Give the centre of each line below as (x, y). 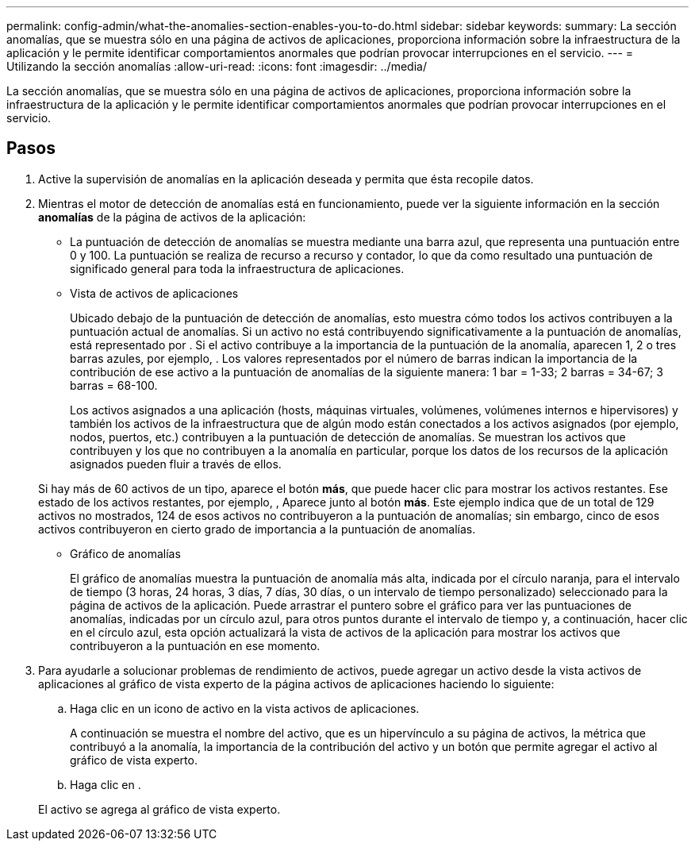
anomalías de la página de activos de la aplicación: (172, 217)
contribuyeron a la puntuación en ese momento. (195, 645)
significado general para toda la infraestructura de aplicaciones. (237, 268)
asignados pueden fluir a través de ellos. (176, 464)
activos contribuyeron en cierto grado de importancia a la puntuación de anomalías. (257, 529)
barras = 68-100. (114, 385)
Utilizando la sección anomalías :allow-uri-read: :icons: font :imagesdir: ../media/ (217, 66)
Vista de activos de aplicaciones (154, 293)
